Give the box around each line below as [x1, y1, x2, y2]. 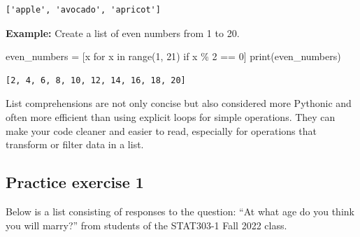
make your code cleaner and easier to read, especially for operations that [6, 123, 317, 138]
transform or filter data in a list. [6, 137, 144, 152]
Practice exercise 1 [6, 171, 144, 193]
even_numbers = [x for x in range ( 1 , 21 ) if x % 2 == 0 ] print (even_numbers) [6, 49, 341, 64]
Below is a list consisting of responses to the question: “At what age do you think [6, 203, 354, 218]
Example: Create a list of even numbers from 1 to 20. [6, 25, 240, 40]
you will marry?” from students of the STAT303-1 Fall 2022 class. [6, 217, 287, 232]
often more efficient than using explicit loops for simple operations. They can [6, 109, 336, 124]
